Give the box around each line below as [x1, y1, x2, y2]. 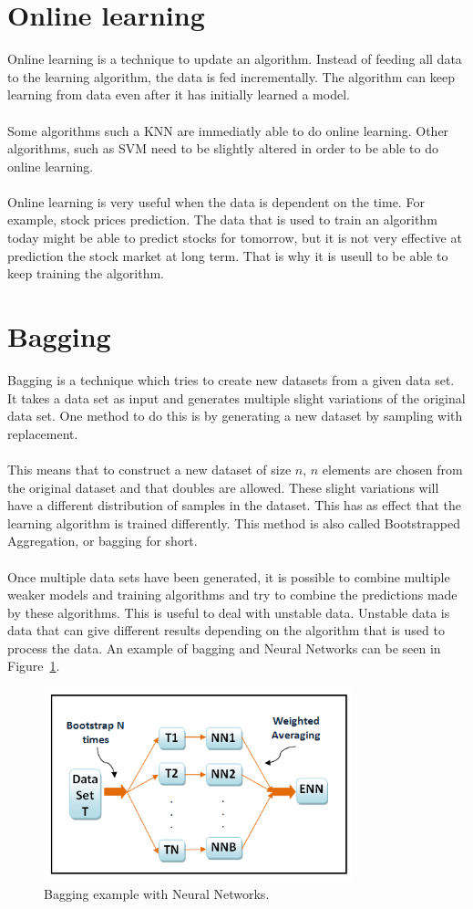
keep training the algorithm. [7, 264, 164, 283]
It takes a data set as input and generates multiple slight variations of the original [7, 388, 466, 407]
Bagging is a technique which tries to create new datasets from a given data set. [7, 370, 455, 389]
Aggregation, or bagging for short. [7, 531, 198, 550]
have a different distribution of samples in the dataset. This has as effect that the [7, 496, 461, 515]
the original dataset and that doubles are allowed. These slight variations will [7, 477, 439, 496]
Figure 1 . [7, 656, 60, 675]
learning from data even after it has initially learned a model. [7, 85, 350, 104]
